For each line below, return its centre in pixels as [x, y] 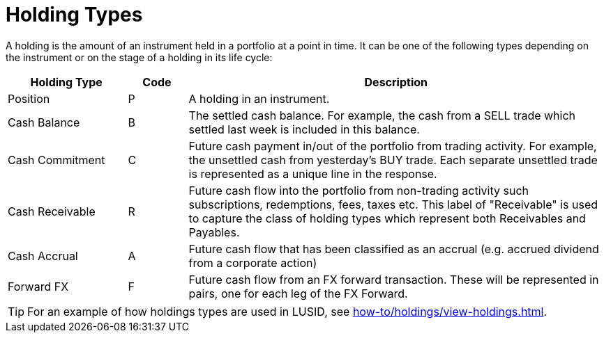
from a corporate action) [253, 263]
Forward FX [38, 286]
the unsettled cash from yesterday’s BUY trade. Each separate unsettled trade [393, 160]
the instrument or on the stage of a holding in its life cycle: [139, 57]
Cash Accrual [43, 256]
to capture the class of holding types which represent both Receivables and [387, 218]
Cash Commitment [56, 160]
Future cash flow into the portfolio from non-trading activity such [359, 190]
